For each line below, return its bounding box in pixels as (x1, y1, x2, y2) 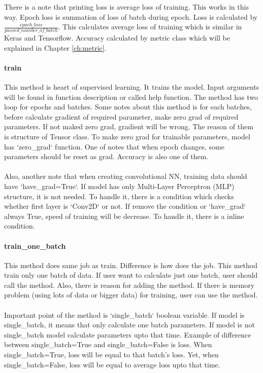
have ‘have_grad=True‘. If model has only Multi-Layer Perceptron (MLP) (4, 180, 235, 191)
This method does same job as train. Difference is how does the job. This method (4, 259, 257, 270)
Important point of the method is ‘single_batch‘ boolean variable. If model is (4, 309, 245, 320)
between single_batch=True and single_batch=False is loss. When (4, 339, 212, 350)
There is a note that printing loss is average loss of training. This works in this (4, 2, 249, 12)
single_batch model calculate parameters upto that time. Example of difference (4, 329, 251, 340)
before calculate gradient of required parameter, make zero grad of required (4, 111, 239, 122)
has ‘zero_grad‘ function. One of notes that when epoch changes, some (4, 141, 224, 152)
